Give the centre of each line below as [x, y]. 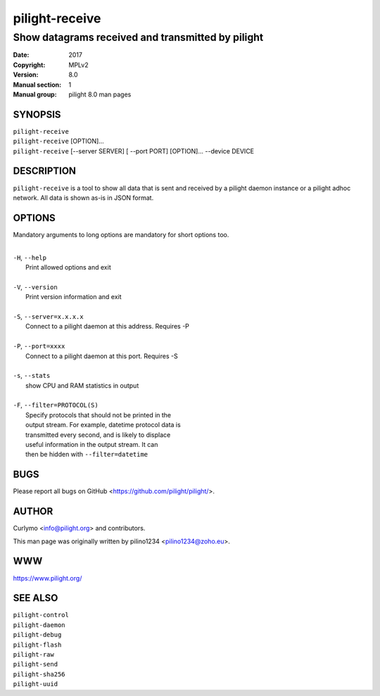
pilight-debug [37, 635]
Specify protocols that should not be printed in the [99, 415]
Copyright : [29, 65]
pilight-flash [37, 645]
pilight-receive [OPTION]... [59, 141]
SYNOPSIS [37, 114]
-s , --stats [32, 376]
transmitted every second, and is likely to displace [98, 435]
